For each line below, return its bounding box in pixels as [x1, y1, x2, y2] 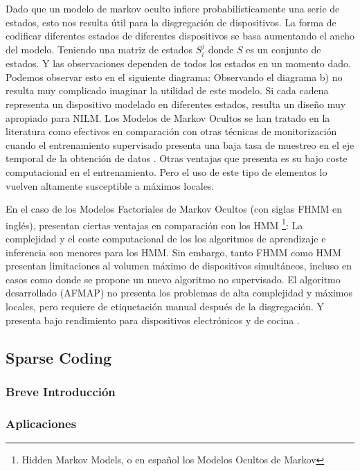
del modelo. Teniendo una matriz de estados [6, 42, 193, 56]
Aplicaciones [6, 414, 77, 432]
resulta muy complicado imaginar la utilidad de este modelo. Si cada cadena [6, 83, 329, 98]
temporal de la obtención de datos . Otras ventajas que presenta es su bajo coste [6, 151, 348, 166]
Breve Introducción [6, 382, 116, 400]
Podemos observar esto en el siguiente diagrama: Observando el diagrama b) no [6, 69, 343, 84]
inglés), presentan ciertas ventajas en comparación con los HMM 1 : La [6, 215, 303, 232]
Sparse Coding [6, 346, 111, 368]
